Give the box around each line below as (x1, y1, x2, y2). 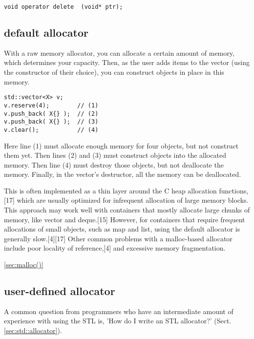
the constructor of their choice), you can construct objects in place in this (4, 67, 224, 77)
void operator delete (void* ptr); (4, 3, 123, 10)
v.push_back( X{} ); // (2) (4, 110, 99, 117)
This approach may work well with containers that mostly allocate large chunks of (4, 205, 250, 215)
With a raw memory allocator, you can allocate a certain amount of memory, (4, 47, 234, 58)
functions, (219, 185, 249, 195)
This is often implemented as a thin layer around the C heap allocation (4, 185, 217, 195)
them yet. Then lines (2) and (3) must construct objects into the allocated (4, 150, 226, 160)
